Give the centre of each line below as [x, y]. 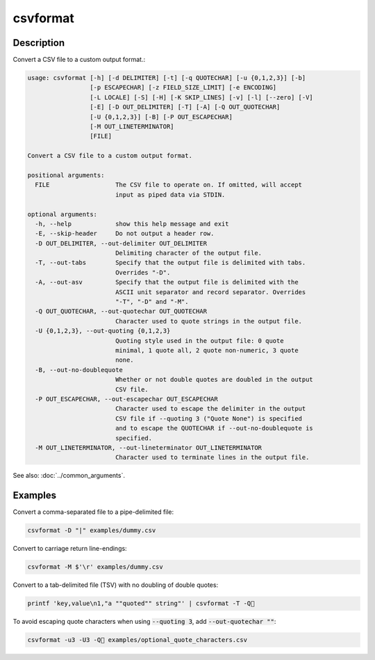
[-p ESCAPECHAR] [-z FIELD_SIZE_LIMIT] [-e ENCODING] [183, 88]
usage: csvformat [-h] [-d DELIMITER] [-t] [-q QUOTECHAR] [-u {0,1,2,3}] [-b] [167, 78]
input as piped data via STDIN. [170, 194]
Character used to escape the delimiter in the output [210, 409]
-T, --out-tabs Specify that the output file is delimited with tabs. [170, 263]
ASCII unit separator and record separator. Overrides [210, 292]
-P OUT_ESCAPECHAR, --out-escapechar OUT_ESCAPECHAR [126, 399]
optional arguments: [62, 214]
